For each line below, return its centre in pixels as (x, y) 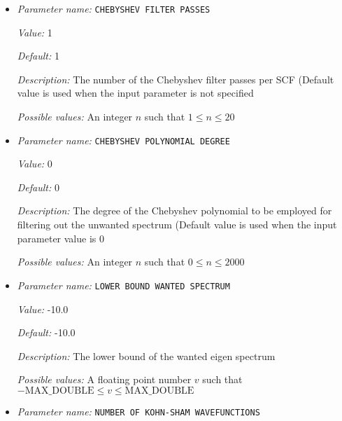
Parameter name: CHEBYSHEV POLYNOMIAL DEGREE (123, 140)
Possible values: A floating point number (104, 379)
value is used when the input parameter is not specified (135, 93)
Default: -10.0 (46, 332)
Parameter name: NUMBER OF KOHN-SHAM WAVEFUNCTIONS (138, 411)
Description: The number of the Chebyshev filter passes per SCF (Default (176, 79)
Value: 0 (35, 164)
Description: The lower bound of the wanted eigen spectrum (146, 356)
